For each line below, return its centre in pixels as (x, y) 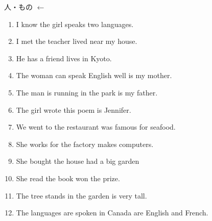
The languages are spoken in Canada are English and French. (112, 213)
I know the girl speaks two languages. (75, 24)
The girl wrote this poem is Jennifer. (74, 109)
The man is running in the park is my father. (87, 92)
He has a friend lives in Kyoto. (64, 58)
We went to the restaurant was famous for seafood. (96, 127)
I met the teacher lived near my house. (77, 41)
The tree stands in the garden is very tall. (81, 195)
